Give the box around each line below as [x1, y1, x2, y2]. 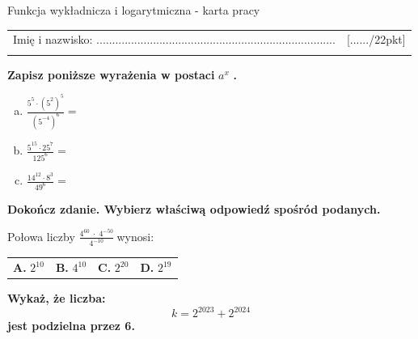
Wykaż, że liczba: [7, 290, 106, 307]
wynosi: [116, 227, 154, 244]
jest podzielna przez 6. [7, 317, 135, 334]
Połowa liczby [7, 227, 75, 244]
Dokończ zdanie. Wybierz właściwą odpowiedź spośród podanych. [7, 200, 381, 217]
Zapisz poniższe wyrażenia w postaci [7, 66, 215, 83]
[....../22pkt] [346, 31, 406, 48]
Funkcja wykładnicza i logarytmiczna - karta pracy [7, 2, 260, 18]
